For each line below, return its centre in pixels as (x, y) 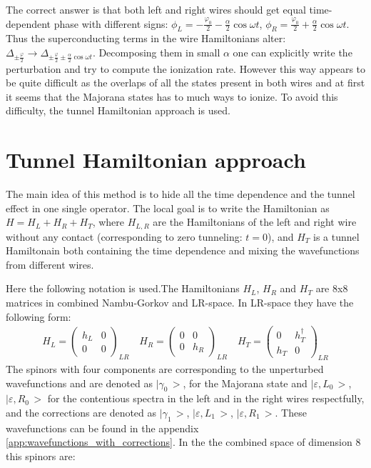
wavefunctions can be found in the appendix (102, 428)
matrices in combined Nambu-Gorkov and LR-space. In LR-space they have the (180, 303)
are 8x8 (332, 288)
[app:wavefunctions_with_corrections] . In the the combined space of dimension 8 (183, 442)
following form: (39, 316)
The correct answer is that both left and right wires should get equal (156, 9)
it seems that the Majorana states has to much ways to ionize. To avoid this (172, 96)
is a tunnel (336, 236)
